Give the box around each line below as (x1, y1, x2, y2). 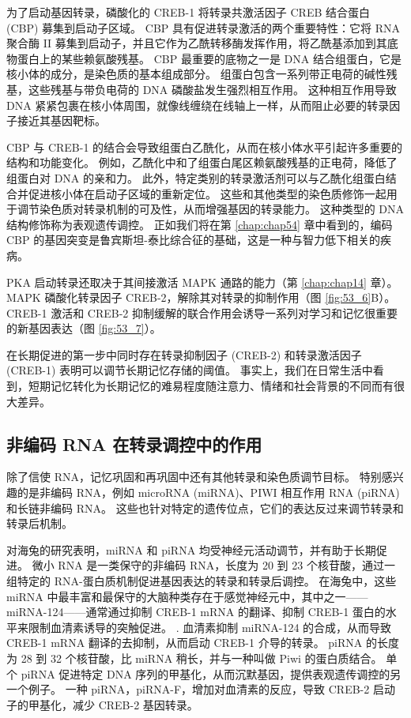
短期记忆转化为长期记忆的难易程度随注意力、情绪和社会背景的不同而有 (28, 378, 394, 394)
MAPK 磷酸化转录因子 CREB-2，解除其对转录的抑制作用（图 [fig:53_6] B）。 (6, 289, 396, 306)
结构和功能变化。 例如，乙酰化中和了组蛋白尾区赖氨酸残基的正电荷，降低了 (6, 154, 398, 171)
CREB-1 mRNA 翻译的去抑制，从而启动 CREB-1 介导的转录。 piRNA (6, 634, 363, 651)
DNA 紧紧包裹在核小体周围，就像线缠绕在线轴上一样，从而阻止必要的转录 (6, 96, 390, 113)
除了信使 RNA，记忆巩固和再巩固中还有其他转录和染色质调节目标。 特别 (6, 468, 382, 485)
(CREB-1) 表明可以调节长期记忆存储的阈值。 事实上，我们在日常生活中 (6, 362, 373, 378)
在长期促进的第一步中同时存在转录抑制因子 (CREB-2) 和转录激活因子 (6, 346, 362, 363)
